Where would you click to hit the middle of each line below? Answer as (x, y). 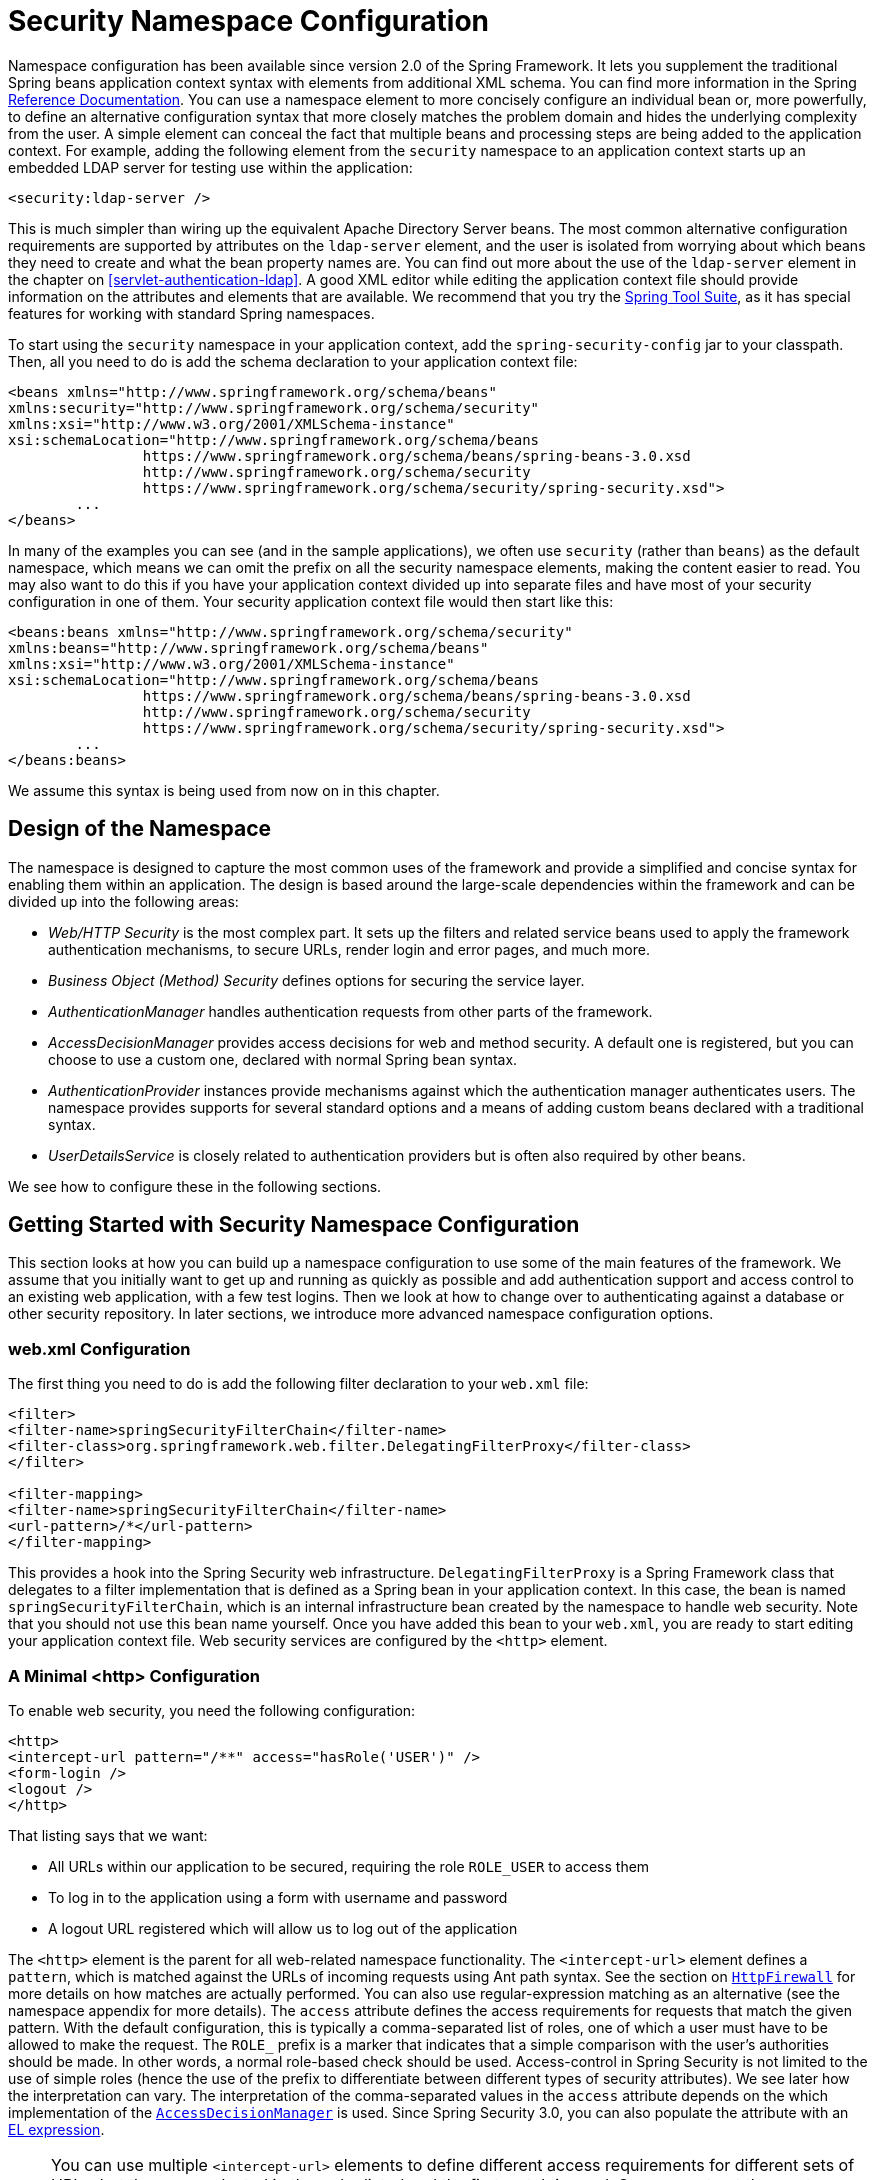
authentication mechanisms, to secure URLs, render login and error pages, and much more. (349, 949)
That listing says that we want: (108, 1835)
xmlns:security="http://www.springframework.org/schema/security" (274, 407)
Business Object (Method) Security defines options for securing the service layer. (316, 980)
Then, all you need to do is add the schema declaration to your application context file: (293, 361)
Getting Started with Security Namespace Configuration (294, 1225)
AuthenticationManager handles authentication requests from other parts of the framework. (350, 1011)
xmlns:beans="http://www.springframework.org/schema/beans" (248, 647)
